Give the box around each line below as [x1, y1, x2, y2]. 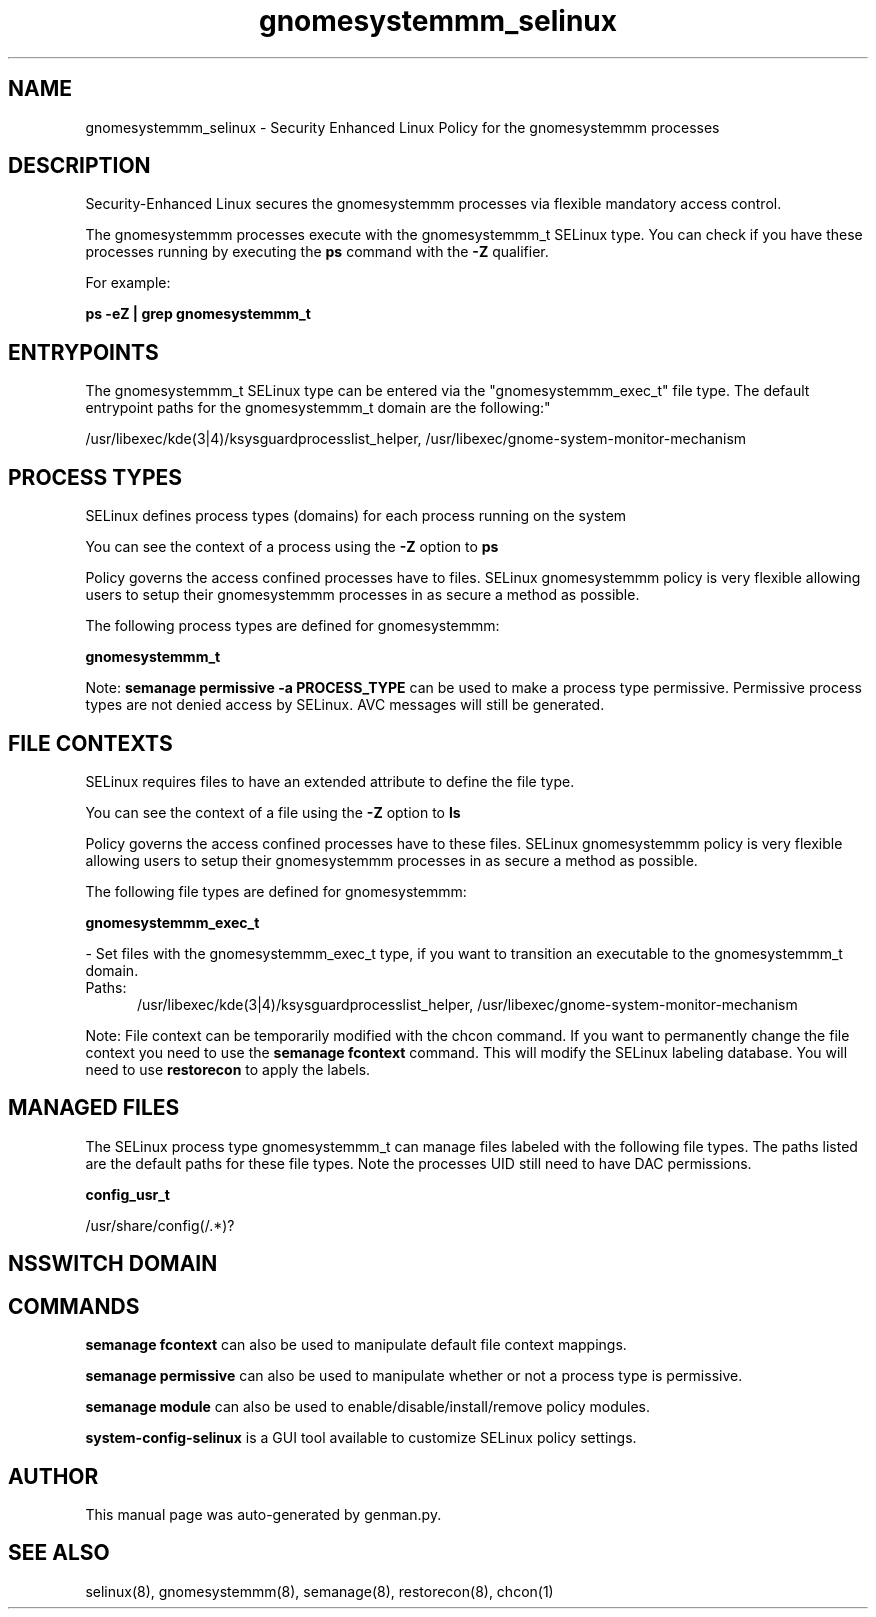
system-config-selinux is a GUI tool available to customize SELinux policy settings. [85, 1429, 637, 1447]
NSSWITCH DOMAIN [8, 1251, 218, 1277]
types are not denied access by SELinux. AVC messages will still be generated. [85, 696, 605, 714]
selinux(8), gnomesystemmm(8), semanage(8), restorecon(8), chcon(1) [85, 1582, 554, 1600]
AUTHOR [8, 1463, 99, 1489]
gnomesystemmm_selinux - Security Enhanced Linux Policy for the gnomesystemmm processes [85, 118, 720, 136]
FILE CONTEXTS [8, 730, 173, 756]
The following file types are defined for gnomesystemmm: [85, 882, 467, 900]
